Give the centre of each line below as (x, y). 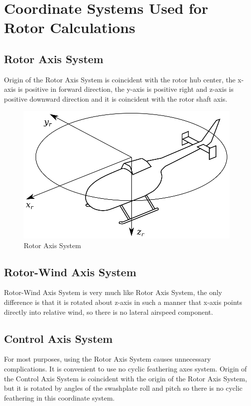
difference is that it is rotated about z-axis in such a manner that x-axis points (123, 302)
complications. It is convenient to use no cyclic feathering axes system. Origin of (125, 368)
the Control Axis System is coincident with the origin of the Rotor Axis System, (125, 378)
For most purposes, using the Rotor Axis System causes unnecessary (107, 359)
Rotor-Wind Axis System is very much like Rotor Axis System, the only (113, 292)
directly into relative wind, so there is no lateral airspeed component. (109, 312)
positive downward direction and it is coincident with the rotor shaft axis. (116, 98)
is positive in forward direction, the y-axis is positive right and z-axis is (126, 89)
